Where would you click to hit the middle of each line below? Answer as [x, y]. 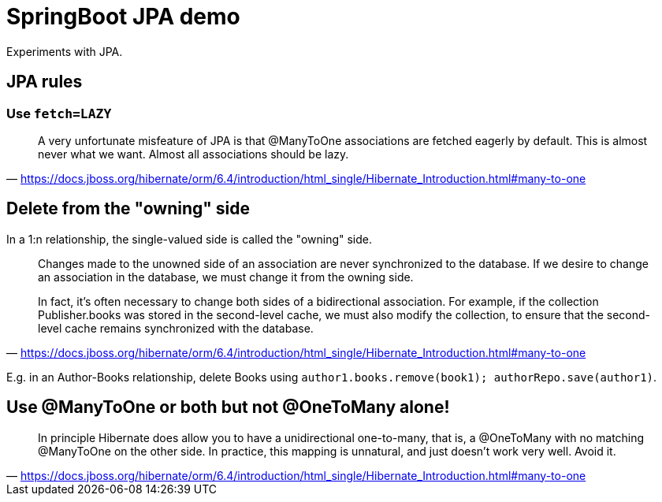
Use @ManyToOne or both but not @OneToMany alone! [228, 407]
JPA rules [45, 82]
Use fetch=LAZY [59, 113]
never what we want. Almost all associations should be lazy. [193, 154]
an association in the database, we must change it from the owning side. [226, 277]
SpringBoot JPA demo [123, 17]
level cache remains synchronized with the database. [176, 328]
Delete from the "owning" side [128, 209]
